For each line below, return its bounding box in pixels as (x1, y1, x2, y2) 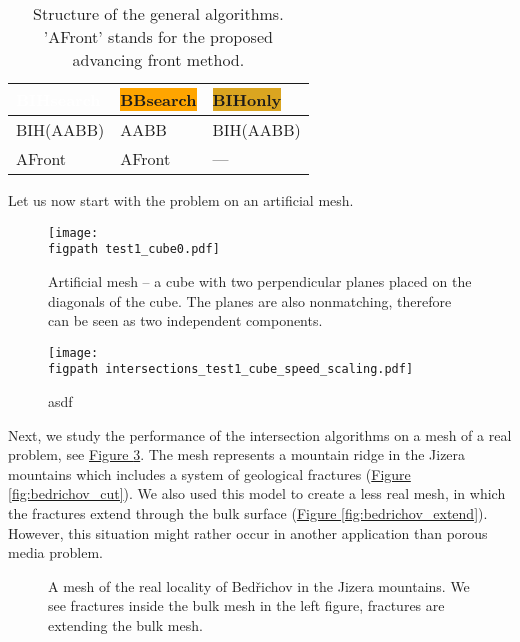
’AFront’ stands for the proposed (43, 25, 273, 48)
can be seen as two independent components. (48, 310, 323, 331)
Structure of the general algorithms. (33, 2, 284, 25)
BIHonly (212, 88, 282, 111)
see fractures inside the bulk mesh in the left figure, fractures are (48, 595, 445, 616)
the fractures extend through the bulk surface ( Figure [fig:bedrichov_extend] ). (8, 502, 488, 523)
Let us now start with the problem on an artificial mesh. (8, 190, 354, 210)
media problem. (8, 542, 103, 563)
